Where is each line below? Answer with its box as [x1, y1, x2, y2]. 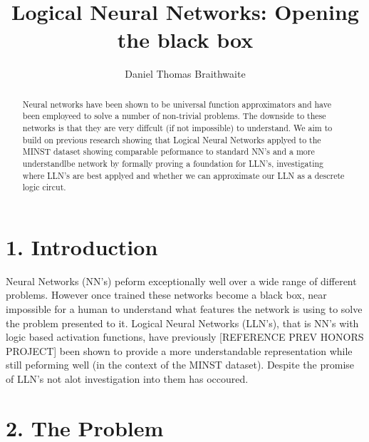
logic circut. [22, 181, 66, 193]
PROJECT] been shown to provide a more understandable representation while [6, 343, 353, 358]
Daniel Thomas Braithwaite [125, 66, 246, 81]
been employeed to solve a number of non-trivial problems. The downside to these [22, 110, 326, 122]
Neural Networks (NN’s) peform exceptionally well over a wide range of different [6, 273, 357, 288]
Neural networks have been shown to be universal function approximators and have [22, 98, 331, 110]
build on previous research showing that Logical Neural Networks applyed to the [22, 133, 321, 145]
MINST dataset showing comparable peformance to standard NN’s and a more [22, 145, 315, 158]
